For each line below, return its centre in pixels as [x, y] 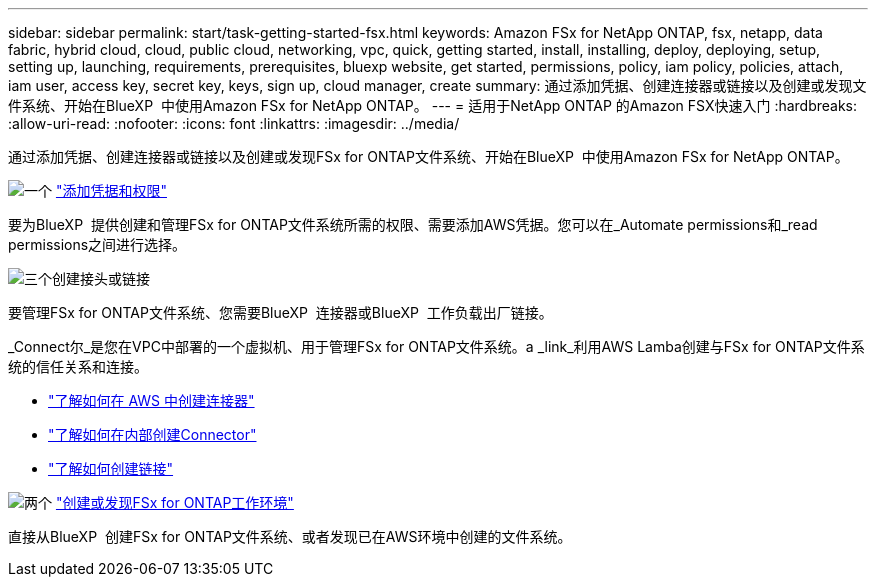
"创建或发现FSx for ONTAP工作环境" [174, 502]
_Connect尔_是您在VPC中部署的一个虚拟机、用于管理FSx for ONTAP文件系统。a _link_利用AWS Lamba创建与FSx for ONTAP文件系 [436, 346]
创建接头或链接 [101, 278]
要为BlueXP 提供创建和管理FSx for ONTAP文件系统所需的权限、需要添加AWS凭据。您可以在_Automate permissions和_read [413, 224]
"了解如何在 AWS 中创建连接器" [151, 400]
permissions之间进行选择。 [97, 244]
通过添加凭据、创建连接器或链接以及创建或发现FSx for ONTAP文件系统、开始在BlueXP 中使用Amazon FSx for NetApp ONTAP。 [428, 156]
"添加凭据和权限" [111, 190]
